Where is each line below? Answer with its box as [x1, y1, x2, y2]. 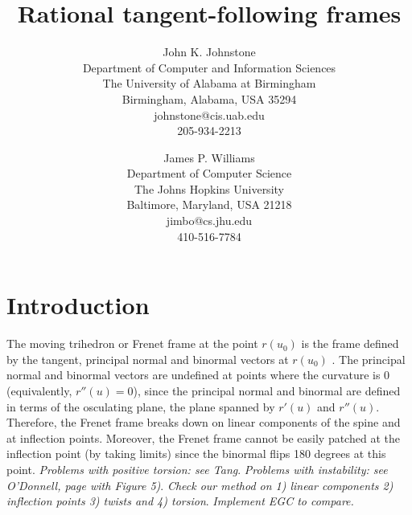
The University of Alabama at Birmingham [102, 75, 316, 92]
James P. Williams [163, 149, 255, 166]
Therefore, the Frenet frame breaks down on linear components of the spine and [6, 414, 401, 431]
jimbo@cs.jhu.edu [166, 212, 253, 229]
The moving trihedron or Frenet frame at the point [6, 335, 258, 352]
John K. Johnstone [163, 43, 256, 60]
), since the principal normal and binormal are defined [133, 382, 401, 399]
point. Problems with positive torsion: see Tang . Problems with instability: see [6, 460, 388, 477]
